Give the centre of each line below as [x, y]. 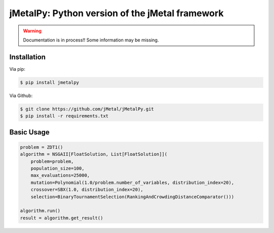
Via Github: [21, 96]
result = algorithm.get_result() [62, 218]
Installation [27, 57]
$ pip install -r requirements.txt [64, 116]
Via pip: [17, 69]
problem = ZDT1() [42, 147]
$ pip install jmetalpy [50, 82]
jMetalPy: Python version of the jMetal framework [117, 13]
